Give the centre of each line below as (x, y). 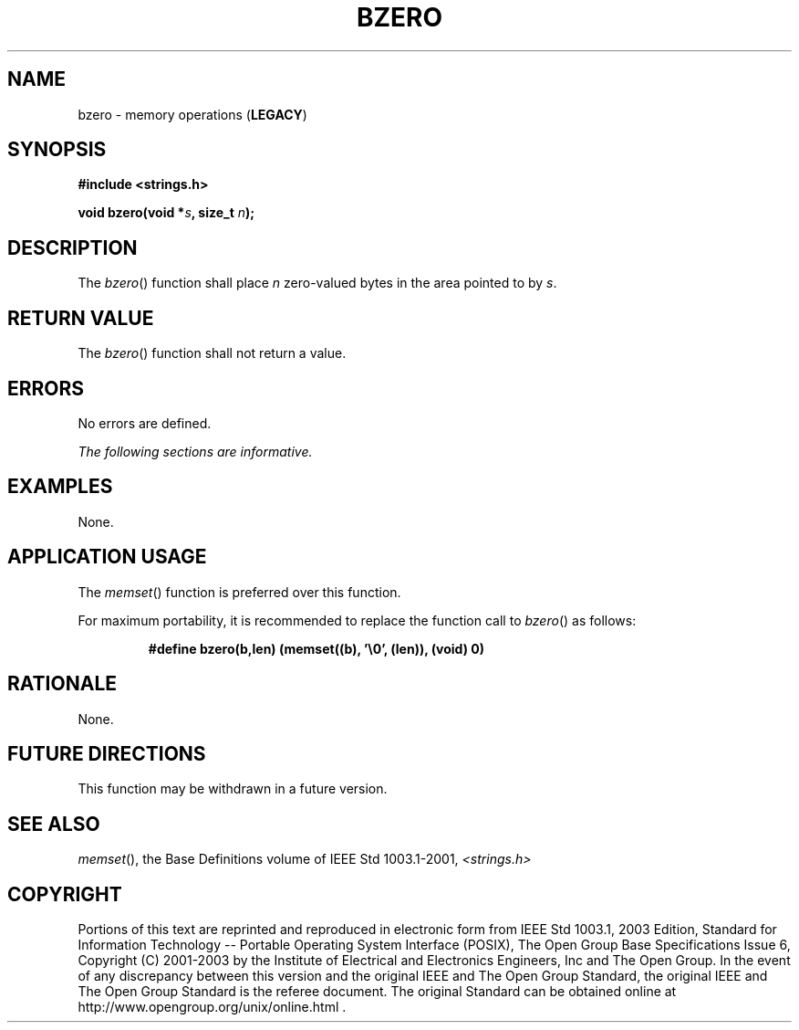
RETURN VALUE (81, 318)
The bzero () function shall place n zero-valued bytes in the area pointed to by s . (317, 283)
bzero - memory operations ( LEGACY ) (192, 114)
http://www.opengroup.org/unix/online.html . (212, 1007)
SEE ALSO (54, 824)
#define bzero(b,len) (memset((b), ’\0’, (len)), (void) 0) (316, 648)
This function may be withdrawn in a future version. (233, 789)
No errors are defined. (145, 423)
